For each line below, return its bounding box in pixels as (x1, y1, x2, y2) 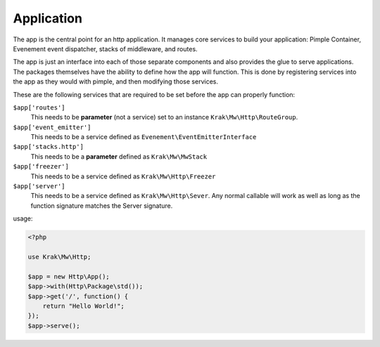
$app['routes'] (13, 103, 66, 112)
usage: (13, 214, 33, 223)
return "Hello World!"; (42, 302, 125, 310)
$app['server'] (13, 183, 66, 190)
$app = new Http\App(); (27, 273, 110, 280)
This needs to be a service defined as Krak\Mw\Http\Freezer (30, 172, 216, 181)
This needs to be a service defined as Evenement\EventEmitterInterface (30, 133, 257, 141)
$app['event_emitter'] (13, 123, 91, 131)
